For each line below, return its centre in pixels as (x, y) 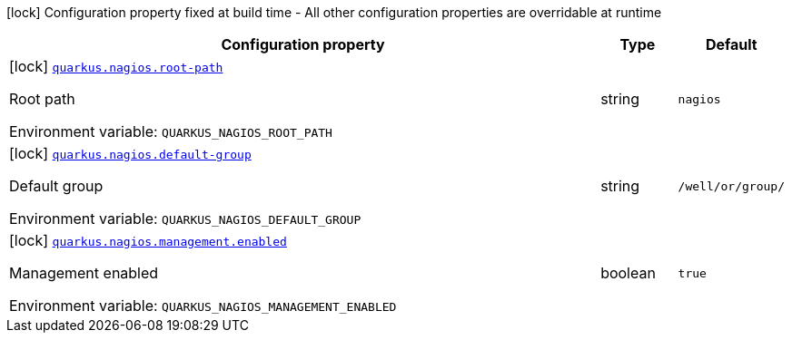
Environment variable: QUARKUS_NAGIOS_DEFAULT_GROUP (185, 219)
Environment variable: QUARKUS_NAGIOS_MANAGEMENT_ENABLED (203, 306)
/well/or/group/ (731, 186)
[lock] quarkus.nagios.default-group (130, 153)
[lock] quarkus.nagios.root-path (116, 66)
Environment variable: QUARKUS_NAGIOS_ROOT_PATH (171, 131)
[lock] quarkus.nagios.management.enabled (148, 240)
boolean (628, 273)
